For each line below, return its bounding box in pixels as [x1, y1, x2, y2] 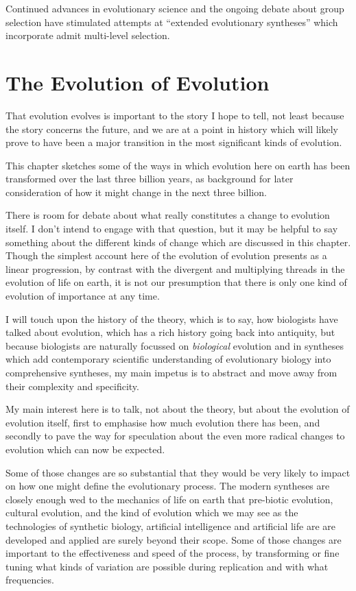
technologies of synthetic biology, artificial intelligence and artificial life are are [5, 518, 335, 533]
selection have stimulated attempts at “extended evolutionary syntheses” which [5, 14, 338, 29]
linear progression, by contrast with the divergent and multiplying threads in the [5, 261, 345, 276]
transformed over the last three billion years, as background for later [5, 171, 294, 186]
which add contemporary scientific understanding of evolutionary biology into [5, 352, 331, 366]
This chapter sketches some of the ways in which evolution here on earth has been [5, 158, 351, 172]
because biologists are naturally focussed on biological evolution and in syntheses [5, 338, 344, 352]
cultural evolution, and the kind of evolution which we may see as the [5, 505, 298, 520]
